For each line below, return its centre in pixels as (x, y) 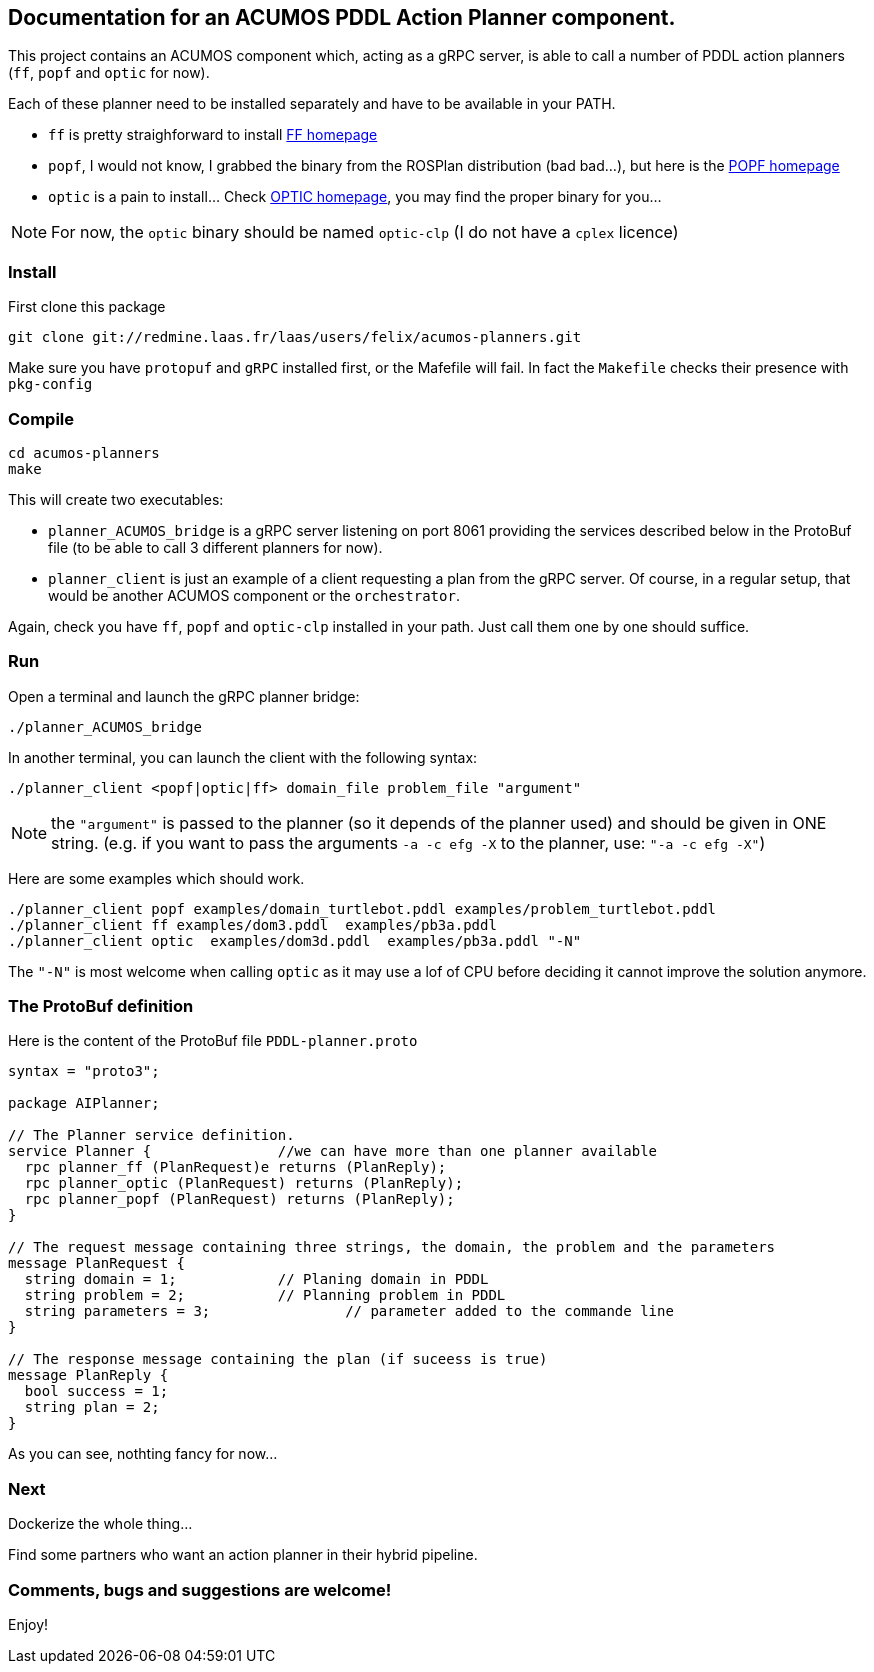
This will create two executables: (116, 499)
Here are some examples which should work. (156, 878)
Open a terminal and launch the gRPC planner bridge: (184, 696)
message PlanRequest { (97, 1263)
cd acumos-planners (84, 452)
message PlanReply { (88, 1375)
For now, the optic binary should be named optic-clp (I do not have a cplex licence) (365, 232)
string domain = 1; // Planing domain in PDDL (256, 1279)
